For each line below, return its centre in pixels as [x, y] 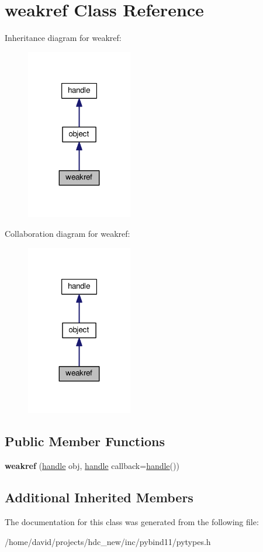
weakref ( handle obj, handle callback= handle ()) [92, 466]
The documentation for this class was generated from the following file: [132, 522]
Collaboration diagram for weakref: [68, 234]
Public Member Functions [85, 441]
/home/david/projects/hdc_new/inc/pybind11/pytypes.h [108, 541]
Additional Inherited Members [99, 497]
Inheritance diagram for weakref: [63, 38]
